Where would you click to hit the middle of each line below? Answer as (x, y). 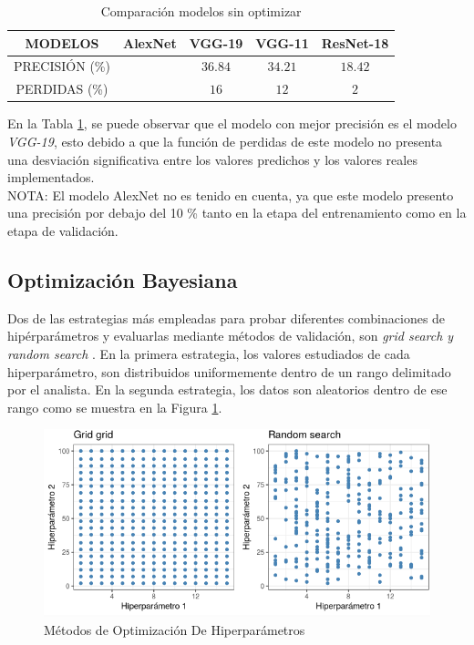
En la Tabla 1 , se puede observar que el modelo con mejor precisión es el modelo (232, 123)
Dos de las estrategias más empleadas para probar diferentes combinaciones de (227, 317)
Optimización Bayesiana (123, 279)
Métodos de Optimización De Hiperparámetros (175, 629)
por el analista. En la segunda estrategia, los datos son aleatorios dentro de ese (227, 389)
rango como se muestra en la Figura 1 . (115, 407)
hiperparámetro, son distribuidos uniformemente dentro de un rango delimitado (229, 371)
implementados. (51, 177)
